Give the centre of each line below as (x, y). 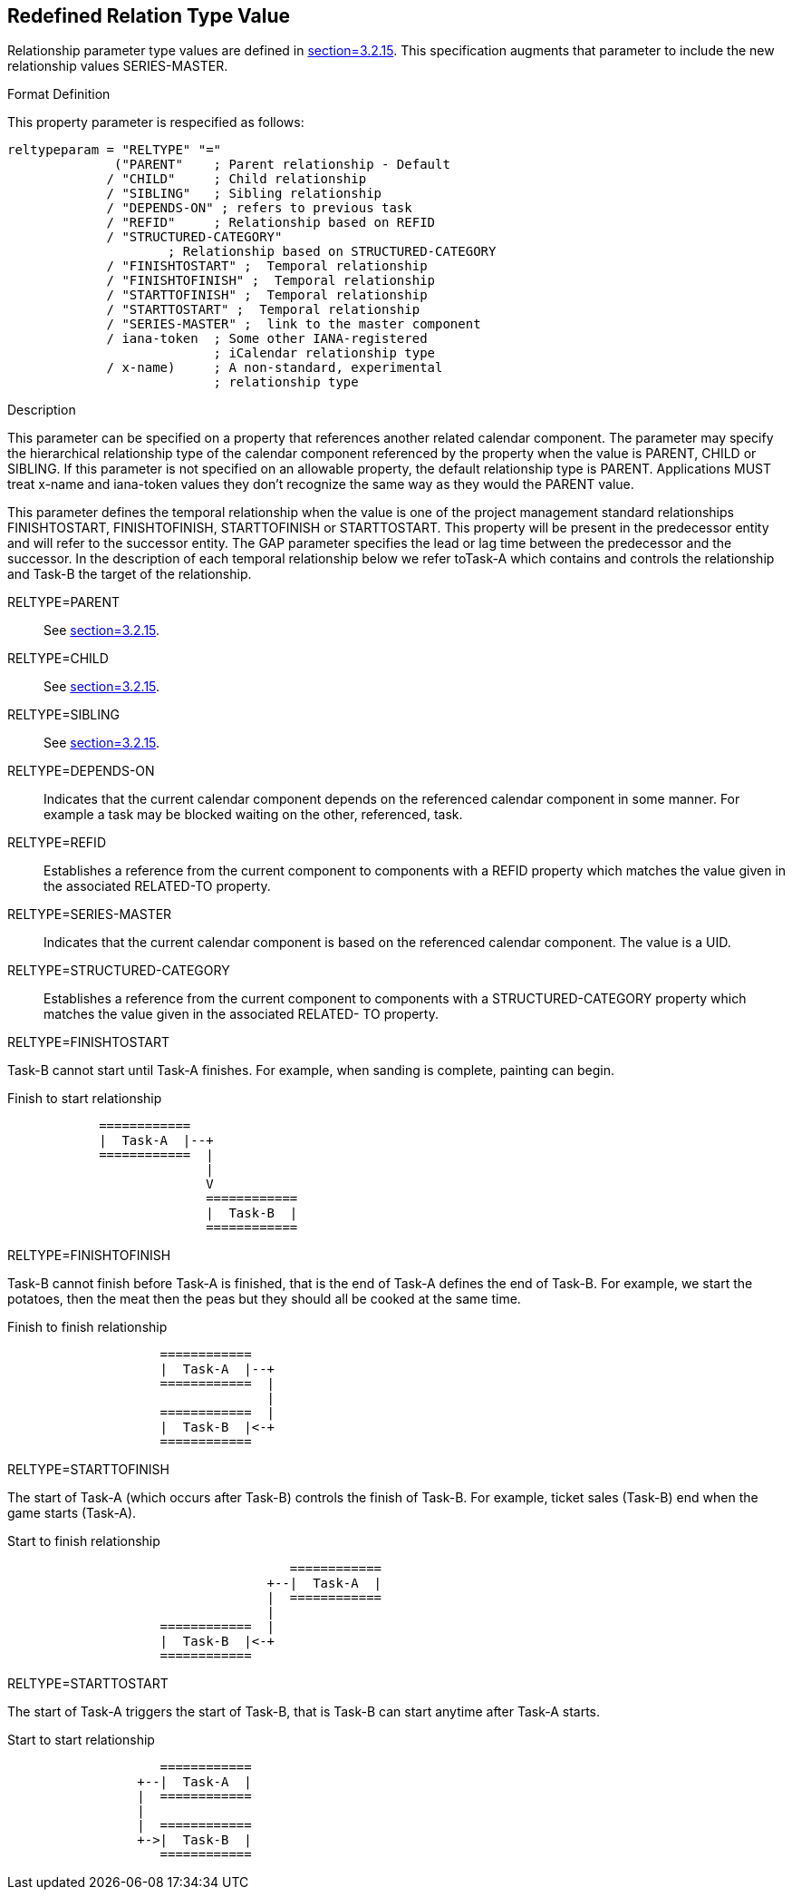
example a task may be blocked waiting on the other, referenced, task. (253, 815)
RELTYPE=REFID (57, 843)
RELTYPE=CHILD (58, 659)
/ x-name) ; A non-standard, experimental (275, 368)
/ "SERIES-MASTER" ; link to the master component (294, 324)
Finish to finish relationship (87, 1327)
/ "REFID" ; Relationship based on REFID (271, 223)
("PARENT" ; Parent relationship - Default (282, 165)
